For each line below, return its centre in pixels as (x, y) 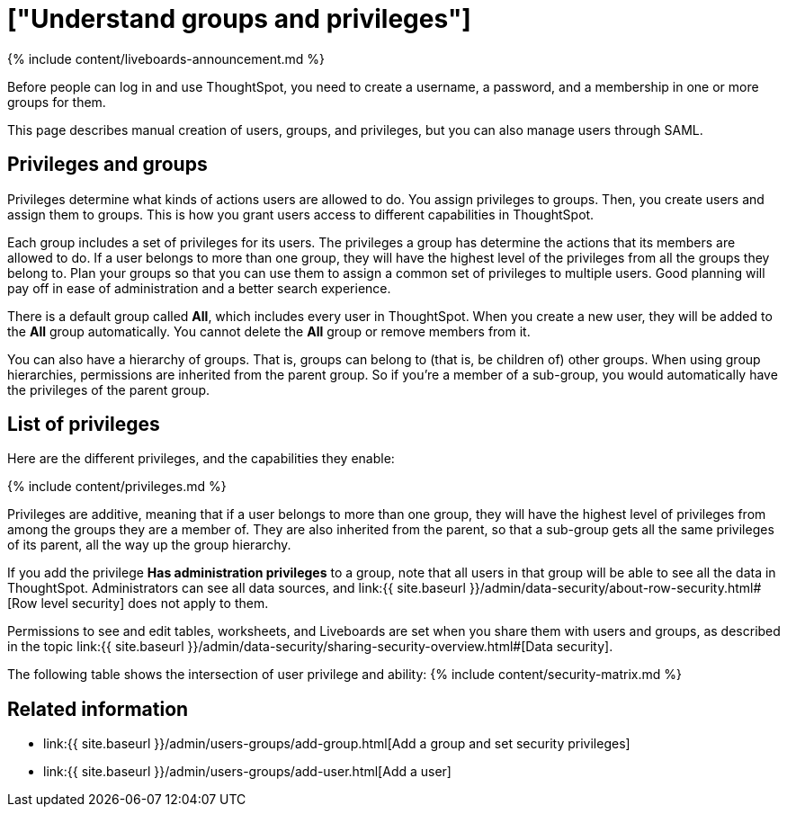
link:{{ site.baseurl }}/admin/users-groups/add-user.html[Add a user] (247, 772)
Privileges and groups (107, 165)
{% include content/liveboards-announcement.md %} (166, 58)
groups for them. (57, 102)
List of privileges (84, 425)
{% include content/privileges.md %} (117, 487)
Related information (98, 709)
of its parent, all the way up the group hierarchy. (149, 545)
